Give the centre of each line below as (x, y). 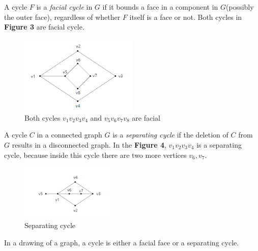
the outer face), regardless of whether (62, 17)
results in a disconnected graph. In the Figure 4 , (89, 145)
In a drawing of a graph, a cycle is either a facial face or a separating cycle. (122, 242)
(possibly (240, 7)
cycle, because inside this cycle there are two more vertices (95, 155)
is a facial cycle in (64, 7)
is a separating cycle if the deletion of (170, 135)
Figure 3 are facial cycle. (44, 27)
